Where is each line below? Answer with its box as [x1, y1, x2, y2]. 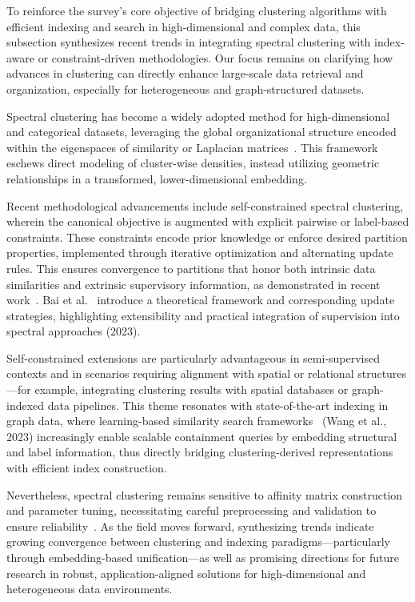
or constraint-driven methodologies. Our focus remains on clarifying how [38, 49, 393, 66]
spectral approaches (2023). [6, 323, 141, 339]
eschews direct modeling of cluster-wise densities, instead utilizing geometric [6, 155, 380, 171]
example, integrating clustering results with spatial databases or [34, 381, 349, 398]
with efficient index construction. [6, 460, 167, 476]
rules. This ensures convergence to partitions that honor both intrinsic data [6, 259, 376, 276]
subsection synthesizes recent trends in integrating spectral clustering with [6, 34, 371, 50]
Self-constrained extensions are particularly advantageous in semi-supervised [6, 349, 381, 366]
